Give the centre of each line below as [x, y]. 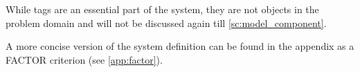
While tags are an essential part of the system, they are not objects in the [162, 9]
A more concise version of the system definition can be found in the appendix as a [180, 46]
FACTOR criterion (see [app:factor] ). [84, 59]
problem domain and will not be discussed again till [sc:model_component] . [166, 22]
